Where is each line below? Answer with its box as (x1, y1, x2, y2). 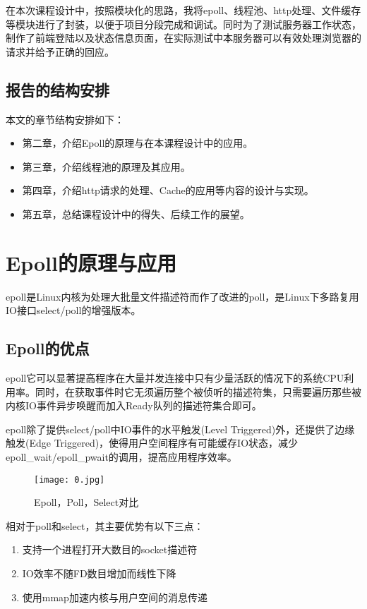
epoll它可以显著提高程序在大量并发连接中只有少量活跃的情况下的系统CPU (6, 370, 344, 385)
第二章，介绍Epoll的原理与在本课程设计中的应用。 (22, 135, 253, 150)
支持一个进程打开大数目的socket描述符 (22, 542, 198, 557)
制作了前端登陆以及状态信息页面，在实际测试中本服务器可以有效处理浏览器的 (6, 30, 361, 45)
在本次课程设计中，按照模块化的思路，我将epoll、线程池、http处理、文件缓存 (6, 3, 361, 17)
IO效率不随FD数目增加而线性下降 (22, 566, 176, 581)
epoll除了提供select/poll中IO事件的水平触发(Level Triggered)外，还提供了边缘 (6, 421, 355, 436)
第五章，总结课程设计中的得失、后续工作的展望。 (22, 206, 250, 221)
